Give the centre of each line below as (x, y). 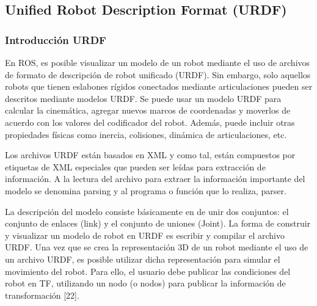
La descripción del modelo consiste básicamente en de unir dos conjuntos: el (147, 211)
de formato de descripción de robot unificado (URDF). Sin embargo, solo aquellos (158, 74)
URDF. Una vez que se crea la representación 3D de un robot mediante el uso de (157, 247)
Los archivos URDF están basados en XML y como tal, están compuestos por (150, 155)
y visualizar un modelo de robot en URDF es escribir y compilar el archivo (145, 235)
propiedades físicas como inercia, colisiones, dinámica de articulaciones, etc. (146, 134)
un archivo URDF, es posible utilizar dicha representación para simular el (143, 259)
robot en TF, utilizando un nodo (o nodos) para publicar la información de (145, 283)
